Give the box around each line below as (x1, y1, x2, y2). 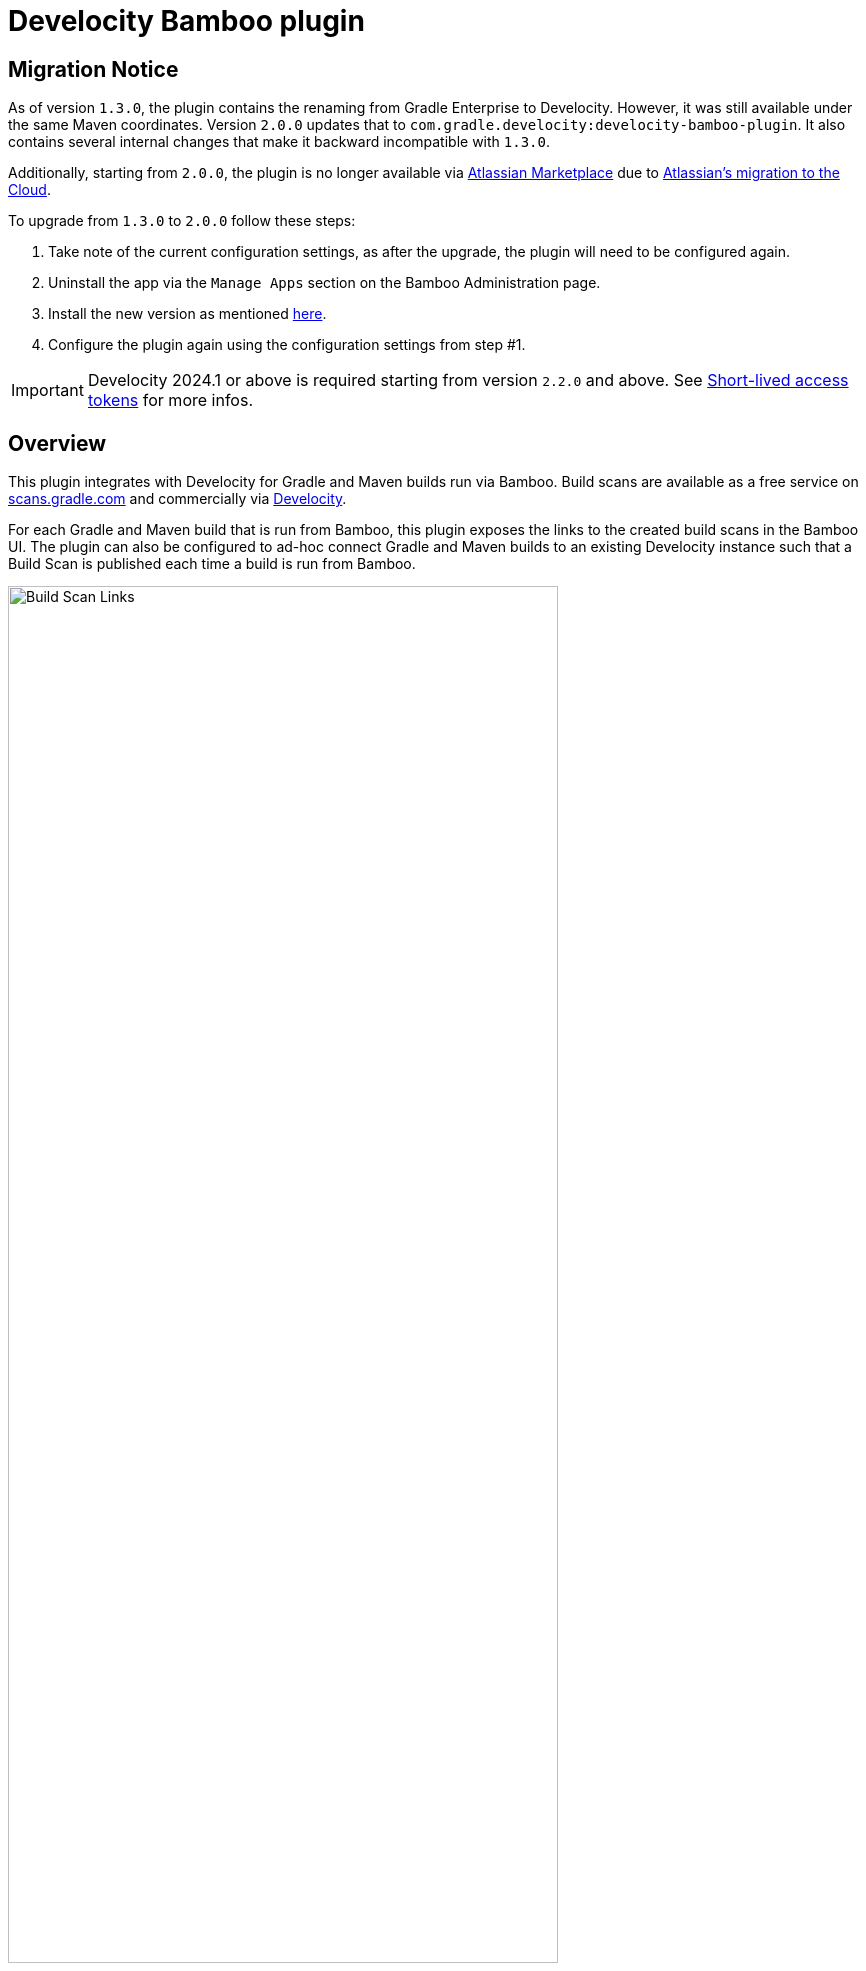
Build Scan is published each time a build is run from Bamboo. (8, 555, 416, 573)
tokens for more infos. (87, 390, 253, 411)
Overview (8, 430, 107, 456)
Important (11, 380, 84, 401)
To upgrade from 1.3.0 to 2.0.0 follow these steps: (8, 212, 356, 230)
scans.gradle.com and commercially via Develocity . (8, 490, 347, 508)
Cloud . (8, 181, 51, 199)
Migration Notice (8, 56, 179, 82)
